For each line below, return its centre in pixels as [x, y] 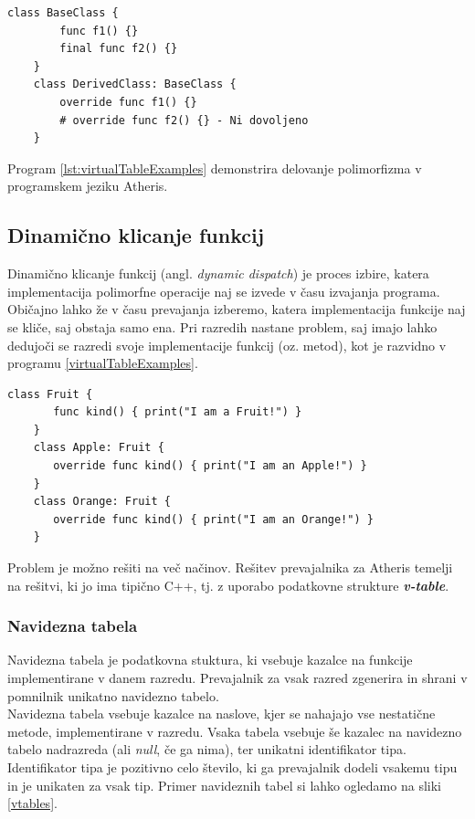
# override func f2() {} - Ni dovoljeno [184, 120]
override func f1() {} [128, 102]
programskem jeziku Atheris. [88, 186]
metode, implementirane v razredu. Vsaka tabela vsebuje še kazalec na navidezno [235, 731]
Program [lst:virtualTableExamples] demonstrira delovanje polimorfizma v [215, 168]
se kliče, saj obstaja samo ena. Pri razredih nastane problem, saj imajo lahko [222, 326]
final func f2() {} [119, 49]
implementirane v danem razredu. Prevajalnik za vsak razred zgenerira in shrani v [237, 678]
